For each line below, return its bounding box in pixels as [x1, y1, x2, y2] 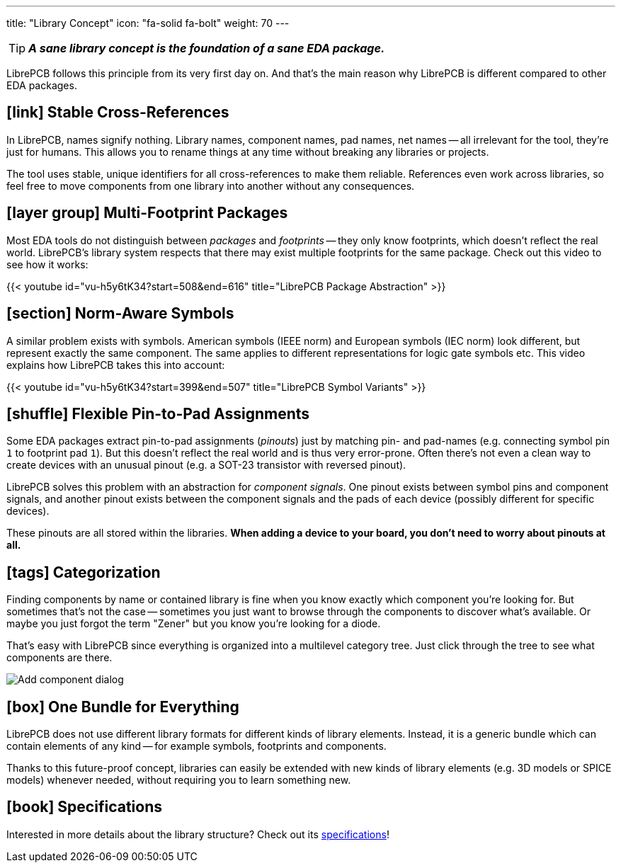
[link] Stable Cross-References [6, 103, 229, 122]
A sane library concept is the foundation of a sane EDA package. [28, 41, 385, 55]
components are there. [6, 651, 113, 664]
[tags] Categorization [6, 563, 161, 581]
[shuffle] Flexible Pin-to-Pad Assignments [6, 404, 310, 423]
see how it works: [6, 258, 89, 270]
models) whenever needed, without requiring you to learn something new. [6, 774, 351, 787]
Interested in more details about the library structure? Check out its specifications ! [6, 828, 389, 840]
